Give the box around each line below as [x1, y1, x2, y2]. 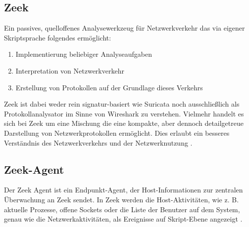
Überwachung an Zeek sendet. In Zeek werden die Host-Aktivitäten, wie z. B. [4, 194, 239, 204]
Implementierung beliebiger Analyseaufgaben [15, 49, 152, 59]
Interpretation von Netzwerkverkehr [15, 65, 124, 76]
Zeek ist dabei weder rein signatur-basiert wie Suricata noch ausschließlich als [4, 99, 240, 109]
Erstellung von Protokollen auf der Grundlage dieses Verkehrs [15, 82, 203, 92]
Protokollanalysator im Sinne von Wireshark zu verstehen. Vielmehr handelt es [4, 108, 244, 118]
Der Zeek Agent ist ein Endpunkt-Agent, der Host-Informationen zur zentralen [4, 185, 243, 195]
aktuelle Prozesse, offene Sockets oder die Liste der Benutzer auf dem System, [4, 204, 240, 214]
